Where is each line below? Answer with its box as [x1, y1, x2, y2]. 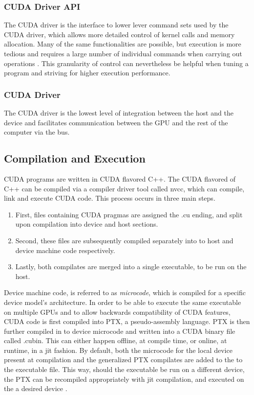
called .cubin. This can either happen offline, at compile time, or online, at [4, 335, 227, 346]
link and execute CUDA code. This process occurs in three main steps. [4, 193, 215, 203]
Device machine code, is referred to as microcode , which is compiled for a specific [4, 287, 246, 298]
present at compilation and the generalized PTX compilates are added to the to [4, 354, 243, 365]
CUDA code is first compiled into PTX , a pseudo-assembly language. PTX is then [4, 316, 250, 326]
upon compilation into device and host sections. [15, 219, 158, 229]
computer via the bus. [4, 127, 70, 137]
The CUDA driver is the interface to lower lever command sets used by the [4, 20, 229, 30]
